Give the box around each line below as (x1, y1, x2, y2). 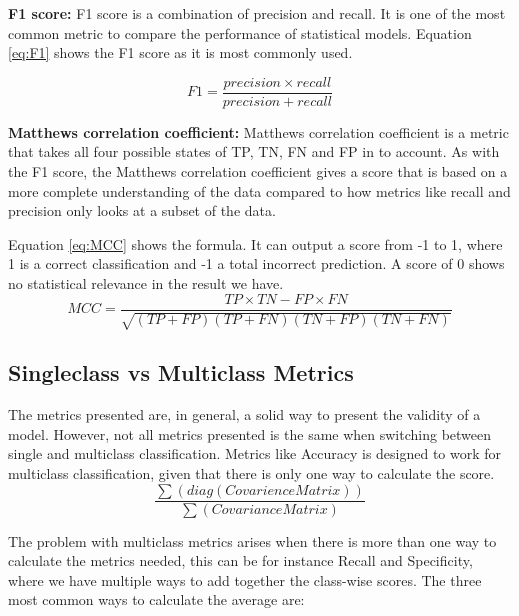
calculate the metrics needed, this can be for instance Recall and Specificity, (8, 550, 473, 571)
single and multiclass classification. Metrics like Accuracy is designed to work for (8, 443, 502, 464)
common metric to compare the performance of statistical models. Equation (8, 22, 472, 43)
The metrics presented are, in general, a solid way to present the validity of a (8, 404, 481, 425)
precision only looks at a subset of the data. (8, 200, 276, 221)
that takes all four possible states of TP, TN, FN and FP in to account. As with (8, 141, 500, 162)
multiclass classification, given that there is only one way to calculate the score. (8, 463, 495, 484)
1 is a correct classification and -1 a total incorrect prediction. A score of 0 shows (8, 253, 505, 274)
